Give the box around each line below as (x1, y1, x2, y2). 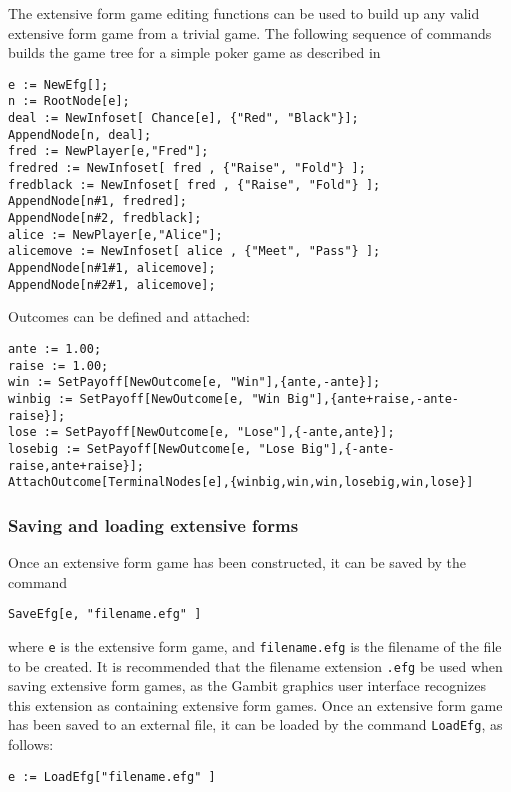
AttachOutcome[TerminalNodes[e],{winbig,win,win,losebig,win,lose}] (8, 475, 474, 490)
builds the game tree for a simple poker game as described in (8, 42, 381, 63)
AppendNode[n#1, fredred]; (8, 194, 187, 209)
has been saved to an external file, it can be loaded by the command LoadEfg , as (8, 714, 503, 735)
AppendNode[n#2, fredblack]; (8, 211, 202, 226)
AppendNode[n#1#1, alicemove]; (8, 261, 216, 275)
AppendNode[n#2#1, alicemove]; (8, 277, 216, 292)
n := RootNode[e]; (8, 94, 130, 109)
